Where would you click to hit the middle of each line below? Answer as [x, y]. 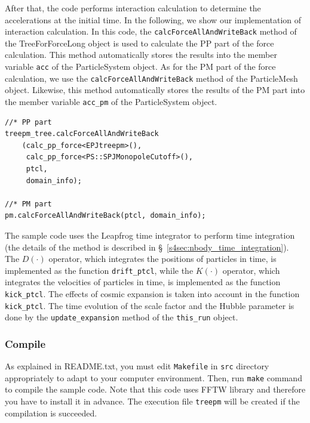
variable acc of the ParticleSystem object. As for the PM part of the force [140, 67]
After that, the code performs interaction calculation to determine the [133, 8]
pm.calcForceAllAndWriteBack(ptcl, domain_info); [105, 216]
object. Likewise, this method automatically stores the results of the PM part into [155, 90]
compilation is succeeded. [51, 413]
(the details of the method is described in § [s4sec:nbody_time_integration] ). [147, 247]
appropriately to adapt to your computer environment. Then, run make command [154, 377]
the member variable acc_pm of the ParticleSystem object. [111, 101]
